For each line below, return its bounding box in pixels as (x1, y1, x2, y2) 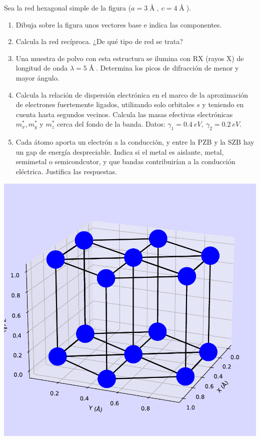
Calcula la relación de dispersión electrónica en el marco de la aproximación (15, 89, 248, 100)
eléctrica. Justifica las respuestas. (15, 166, 117, 176)
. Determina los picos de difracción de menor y (96, 63, 239, 73)
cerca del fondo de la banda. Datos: (57, 119, 165, 129)
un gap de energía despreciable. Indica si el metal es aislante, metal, (15, 146, 224, 157)
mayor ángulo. (15, 72, 59, 83)
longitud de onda (15, 63, 68, 73)
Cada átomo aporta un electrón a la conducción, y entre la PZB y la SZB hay (15, 137, 254, 147)
